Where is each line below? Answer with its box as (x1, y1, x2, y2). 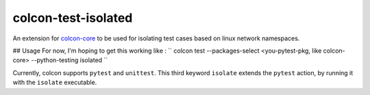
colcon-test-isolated (12, 10, 133, 25)
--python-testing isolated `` (31, 56, 108, 64)
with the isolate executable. (12, 79, 97, 87)
